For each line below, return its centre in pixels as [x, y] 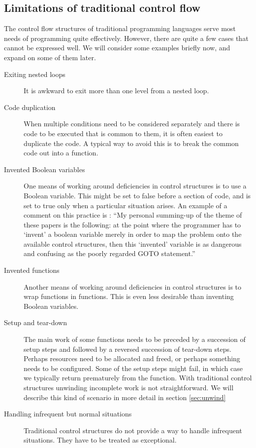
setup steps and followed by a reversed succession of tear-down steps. [128, 349]
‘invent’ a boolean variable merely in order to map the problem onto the [133, 234]
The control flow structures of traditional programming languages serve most [120, 28]
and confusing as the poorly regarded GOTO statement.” [110, 253]
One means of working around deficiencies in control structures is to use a [135, 186]
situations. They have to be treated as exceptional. [100, 440]
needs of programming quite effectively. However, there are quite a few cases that [126, 38]
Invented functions [32, 270]
